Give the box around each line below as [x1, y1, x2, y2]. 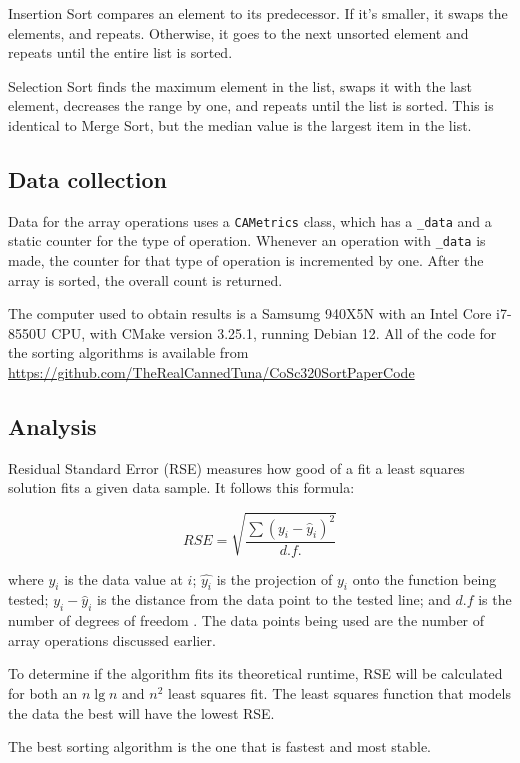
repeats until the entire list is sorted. [8, 42, 233, 63]
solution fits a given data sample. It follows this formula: [8, 477, 355, 498]
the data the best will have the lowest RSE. [8, 702, 275, 723]
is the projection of [216, 568, 333, 589]
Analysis [8, 411, 97, 442]
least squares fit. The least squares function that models [168, 682, 511, 703]
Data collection [8, 163, 168, 194]
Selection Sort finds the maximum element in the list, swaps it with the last [8, 75, 472, 96]
